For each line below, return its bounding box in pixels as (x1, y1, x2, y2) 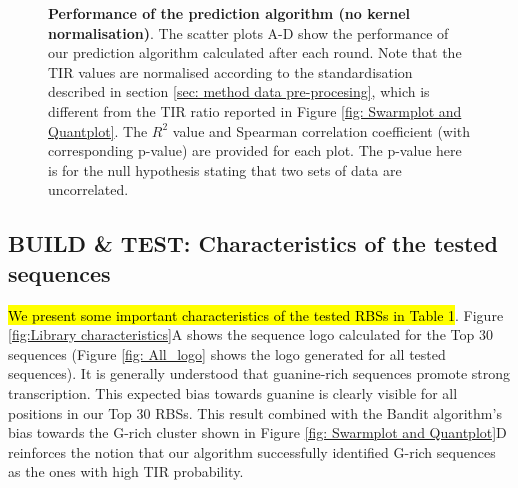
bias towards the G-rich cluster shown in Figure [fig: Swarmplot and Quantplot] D (8, 422, 507, 443)
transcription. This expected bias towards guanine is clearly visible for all (8, 382, 458, 403)
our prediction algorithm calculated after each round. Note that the (48, 42, 462, 63)
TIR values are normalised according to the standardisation (48, 61, 413, 82)
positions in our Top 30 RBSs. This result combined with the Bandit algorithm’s (8, 402, 502, 423)
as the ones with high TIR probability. (8, 461, 244, 482)
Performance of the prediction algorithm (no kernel (48, 3, 411, 23)
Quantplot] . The (48, 120, 148, 141)
